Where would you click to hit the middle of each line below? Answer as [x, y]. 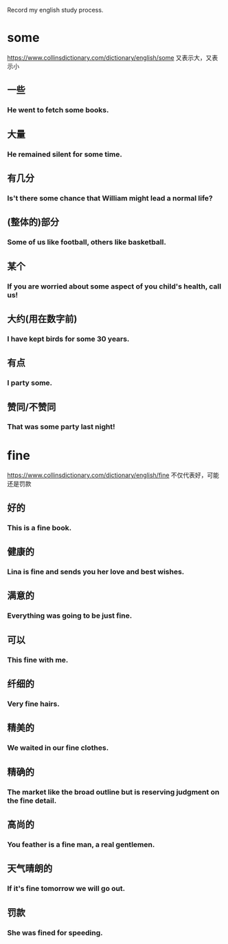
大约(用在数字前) [42, 318]
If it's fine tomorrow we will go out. [66, 889]
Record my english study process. [55, 10]
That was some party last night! [61, 427]
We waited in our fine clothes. [58, 748]
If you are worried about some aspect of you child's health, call [114, 286]
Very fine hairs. [33, 704]
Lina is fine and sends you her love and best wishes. [96, 572]
